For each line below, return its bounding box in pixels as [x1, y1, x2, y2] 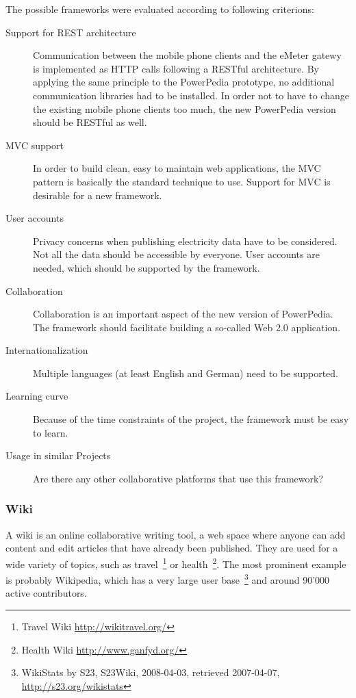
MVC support [5, 138, 64, 152]
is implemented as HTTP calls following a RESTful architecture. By [33, 61, 319, 75]
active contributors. [5, 586, 87, 600]
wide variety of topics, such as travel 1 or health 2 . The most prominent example [5, 554, 346, 571]
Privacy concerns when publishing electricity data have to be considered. [33, 233, 338, 248]
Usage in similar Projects [5, 448, 111, 463]
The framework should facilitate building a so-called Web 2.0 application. [33, 320, 341, 334]
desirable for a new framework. [33, 188, 162, 202]
